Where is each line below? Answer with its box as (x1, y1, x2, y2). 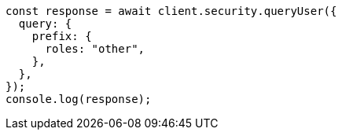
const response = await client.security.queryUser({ (6, 5, 337, 17)
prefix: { (31, 30, 92, 42)
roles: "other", (45, 42, 145, 55)
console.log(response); (6, 93, 152, 105)
